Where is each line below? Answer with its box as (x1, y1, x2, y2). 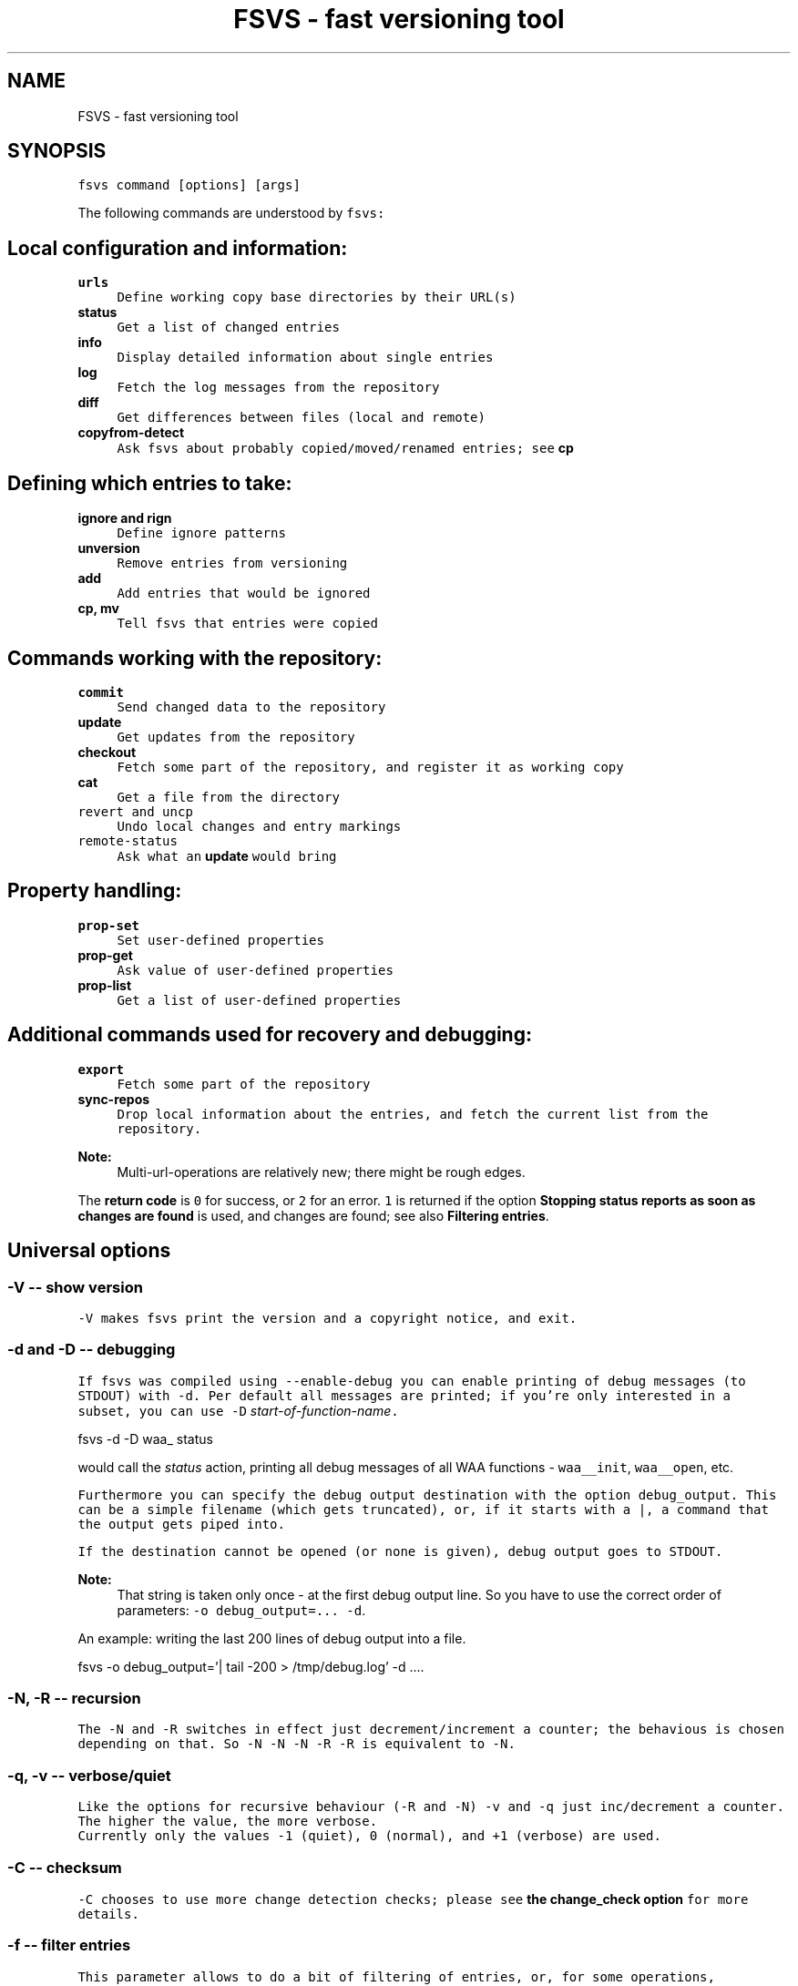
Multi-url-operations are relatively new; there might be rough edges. (117, 1163, 526, 1180)
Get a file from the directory (117, 789, 340, 804)
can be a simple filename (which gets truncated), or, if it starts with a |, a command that (77, 1501, 769, 1517)
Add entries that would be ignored (117, 586, 371, 601)
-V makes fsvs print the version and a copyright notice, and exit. (77, 1310, 578, 1326)
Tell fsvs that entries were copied (117, 616, 378, 631)
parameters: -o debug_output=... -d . (117, 1602, 366, 1618)
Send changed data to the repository (117, 699, 386, 714)
